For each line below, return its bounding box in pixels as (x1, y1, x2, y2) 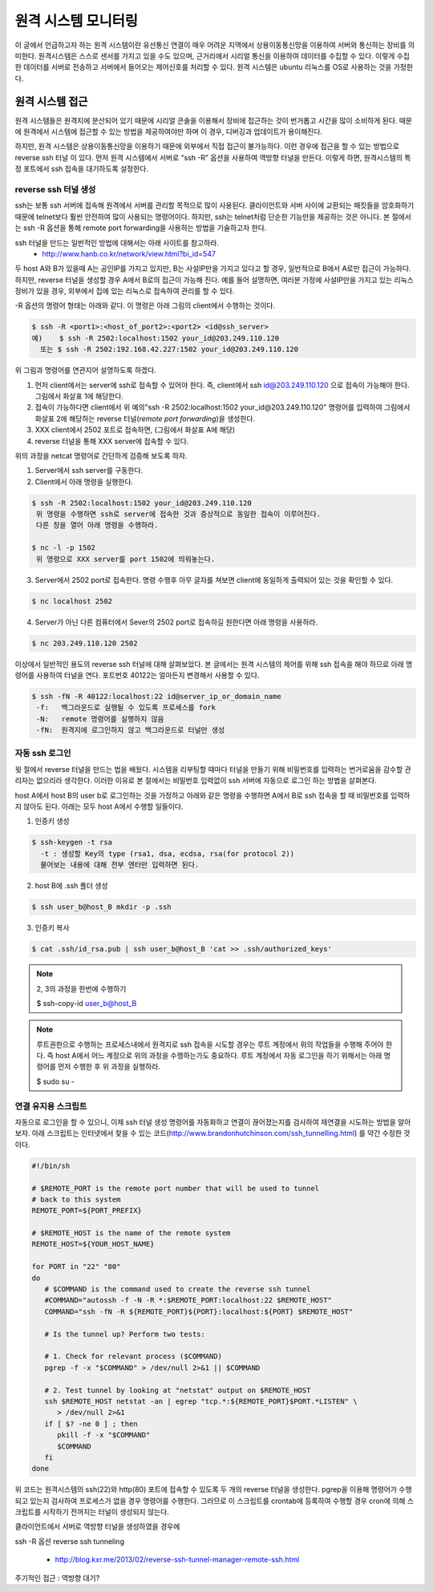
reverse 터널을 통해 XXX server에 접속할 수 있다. (34, 436, 189, 446)
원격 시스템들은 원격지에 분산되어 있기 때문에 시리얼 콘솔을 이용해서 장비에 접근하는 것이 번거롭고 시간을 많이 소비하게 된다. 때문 (14, 115, 413, 125)
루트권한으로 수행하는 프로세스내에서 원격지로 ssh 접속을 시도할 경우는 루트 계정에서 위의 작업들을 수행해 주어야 (36, 1039, 384, 1049)
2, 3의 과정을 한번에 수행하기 (36, 984, 127, 993)
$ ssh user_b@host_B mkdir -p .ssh (31, 903, 172, 911)
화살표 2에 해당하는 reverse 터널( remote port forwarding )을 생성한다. (34, 414, 256, 423)
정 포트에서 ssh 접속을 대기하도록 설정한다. (14, 164, 148, 174)
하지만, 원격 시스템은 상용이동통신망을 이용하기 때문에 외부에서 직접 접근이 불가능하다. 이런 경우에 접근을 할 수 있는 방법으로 (14, 141, 400, 152)
